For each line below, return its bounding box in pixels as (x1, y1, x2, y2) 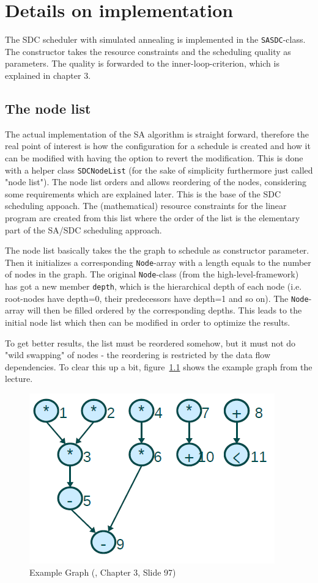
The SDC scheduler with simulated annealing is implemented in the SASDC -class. (5, 33, 306, 46)
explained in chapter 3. (5, 68, 91, 81)
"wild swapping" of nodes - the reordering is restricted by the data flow (5, 348, 271, 361)
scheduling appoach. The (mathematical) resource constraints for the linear (5, 199, 287, 212)
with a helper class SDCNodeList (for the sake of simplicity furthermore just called (5, 163, 313, 176)
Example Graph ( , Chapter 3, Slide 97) (29, 565, 176, 578)
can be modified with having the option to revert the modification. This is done (5, 151, 303, 164)
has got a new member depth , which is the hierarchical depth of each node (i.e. (5, 280, 302, 293)
